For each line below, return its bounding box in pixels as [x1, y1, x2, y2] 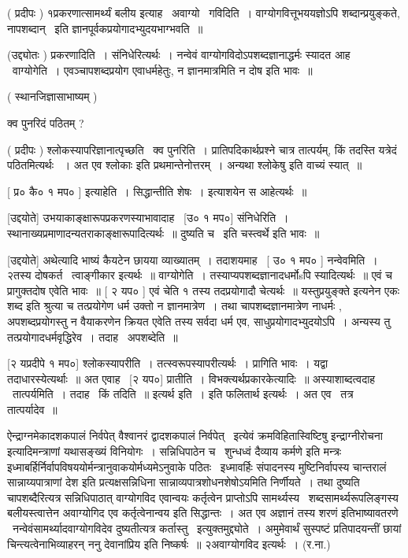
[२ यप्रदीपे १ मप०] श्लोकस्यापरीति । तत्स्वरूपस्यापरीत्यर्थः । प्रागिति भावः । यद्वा [7, 355, 328, 371]
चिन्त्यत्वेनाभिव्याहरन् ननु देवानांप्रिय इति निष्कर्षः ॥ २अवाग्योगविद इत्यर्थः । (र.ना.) [7, 535, 331, 552]
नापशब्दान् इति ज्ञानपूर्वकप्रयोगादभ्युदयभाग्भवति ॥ [7, 20, 203, 36]
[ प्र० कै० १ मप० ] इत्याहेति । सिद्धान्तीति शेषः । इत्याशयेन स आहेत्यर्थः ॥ [7, 183, 307, 199]
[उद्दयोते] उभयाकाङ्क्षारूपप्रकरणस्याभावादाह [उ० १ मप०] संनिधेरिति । [7, 209, 289, 226]
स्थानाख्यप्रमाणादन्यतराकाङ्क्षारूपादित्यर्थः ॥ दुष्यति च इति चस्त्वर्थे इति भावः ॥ [7, 224, 320, 241]
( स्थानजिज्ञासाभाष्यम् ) [7, 88, 98, 105]
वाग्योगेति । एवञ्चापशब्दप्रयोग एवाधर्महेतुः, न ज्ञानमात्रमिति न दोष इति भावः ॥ [12, 61, 313, 78]
